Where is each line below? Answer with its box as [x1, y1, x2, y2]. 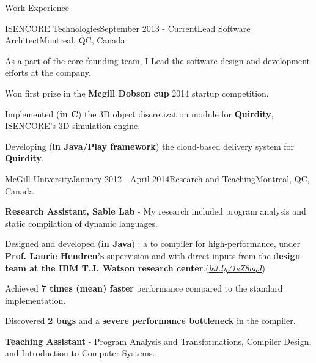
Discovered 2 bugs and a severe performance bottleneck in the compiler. [5, 314, 296, 327]
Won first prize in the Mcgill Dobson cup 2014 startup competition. [5, 86, 269, 99]
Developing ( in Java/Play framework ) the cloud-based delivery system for [5, 139, 295, 152]
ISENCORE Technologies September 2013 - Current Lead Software [5, 21, 251, 34]
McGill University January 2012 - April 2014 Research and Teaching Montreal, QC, [5, 172, 310, 185]
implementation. [5, 293, 66, 306]
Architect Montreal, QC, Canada [5, 34, 125, 46]
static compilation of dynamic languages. [5, 216, 158, 229]
